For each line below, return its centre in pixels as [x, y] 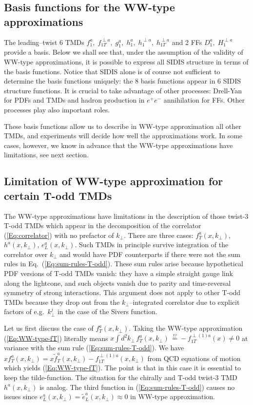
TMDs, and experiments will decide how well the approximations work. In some [123, 136]
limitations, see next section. [47, 155]
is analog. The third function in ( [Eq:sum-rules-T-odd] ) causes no [137, 387]
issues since [21, 396]
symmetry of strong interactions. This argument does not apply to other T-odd [122, 292]
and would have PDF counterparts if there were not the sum [150, 254]
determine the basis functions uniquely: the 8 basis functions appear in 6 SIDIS [123, 81]
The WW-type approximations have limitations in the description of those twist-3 [126, 216]
